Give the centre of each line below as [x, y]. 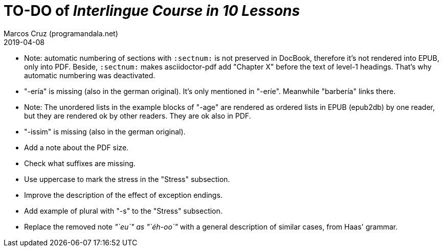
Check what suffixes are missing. [80, 163]
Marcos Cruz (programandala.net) [61, 33]
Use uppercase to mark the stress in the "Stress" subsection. [127, 179]
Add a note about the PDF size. [76, 147]
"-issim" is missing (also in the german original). [105, 131]
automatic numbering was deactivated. [90, 75]
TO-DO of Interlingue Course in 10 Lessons [152, 11]
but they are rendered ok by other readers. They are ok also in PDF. [138, 116]
